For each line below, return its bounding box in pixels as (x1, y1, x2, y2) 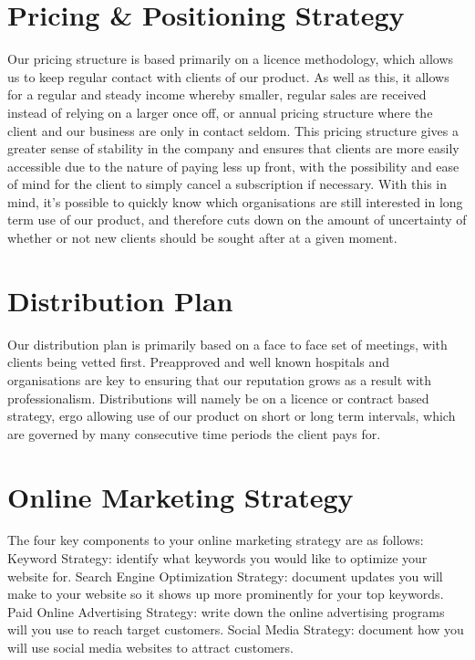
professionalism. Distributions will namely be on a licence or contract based (7, 388, 429, 407)
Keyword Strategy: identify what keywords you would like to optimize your (7, 549, 428, 568)
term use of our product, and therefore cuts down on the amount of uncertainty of (7, 210, 467, 229)
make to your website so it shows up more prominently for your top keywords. (7, 584, 444, 603)
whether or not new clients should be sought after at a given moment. (7, 228, 398, 247)
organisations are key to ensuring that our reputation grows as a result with (7, 370, 432, 389)
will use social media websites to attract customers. (7, 638, 294, 657)
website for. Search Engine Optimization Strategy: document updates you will (7, 566, 443, 585)
